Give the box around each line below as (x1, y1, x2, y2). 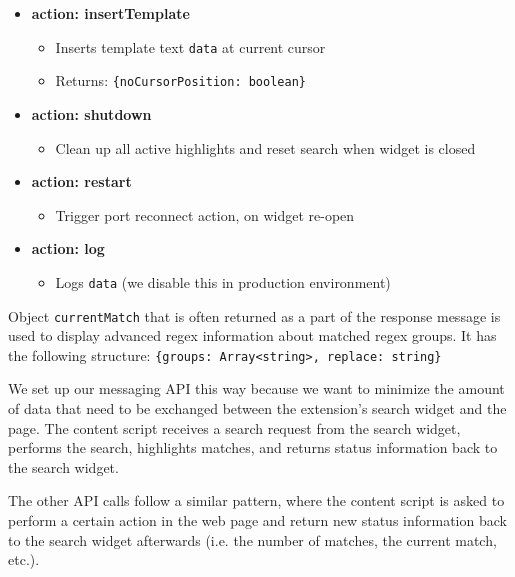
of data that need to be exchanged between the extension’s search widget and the (8, 398, 507, 419)
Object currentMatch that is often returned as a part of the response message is (8, 305, 501, 326)
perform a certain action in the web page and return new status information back (8, 510, 507, 530)
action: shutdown (31, 103, 152, 124)
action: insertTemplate (31, 3, 190, 23)
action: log (31, 238, 105, 259)
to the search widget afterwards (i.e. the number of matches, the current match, (8, 529, 497, 550)
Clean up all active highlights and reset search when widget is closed (55, 137, 476, 158)
